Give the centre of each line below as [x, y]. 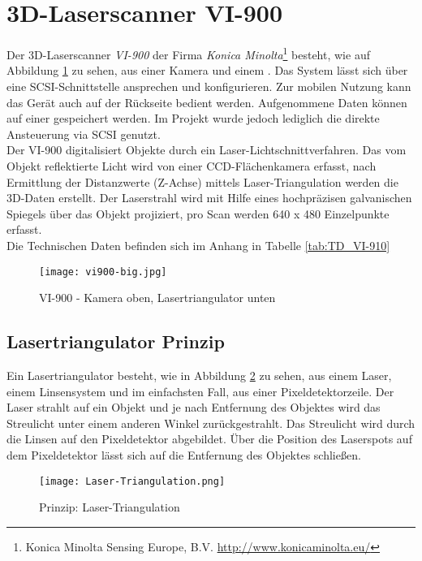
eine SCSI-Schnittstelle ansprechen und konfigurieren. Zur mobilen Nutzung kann [209, 86]
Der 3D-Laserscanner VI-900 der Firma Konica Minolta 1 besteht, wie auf [188, 53]
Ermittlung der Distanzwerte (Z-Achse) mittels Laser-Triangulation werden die [202, 181]
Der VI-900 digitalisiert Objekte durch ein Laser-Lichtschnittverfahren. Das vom [207, 150]
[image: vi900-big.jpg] [103, 272]
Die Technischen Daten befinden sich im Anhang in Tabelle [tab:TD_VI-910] [198, 245]
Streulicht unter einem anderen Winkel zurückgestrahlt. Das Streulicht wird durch [211, 423]
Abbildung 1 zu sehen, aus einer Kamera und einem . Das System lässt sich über [207, 70]
